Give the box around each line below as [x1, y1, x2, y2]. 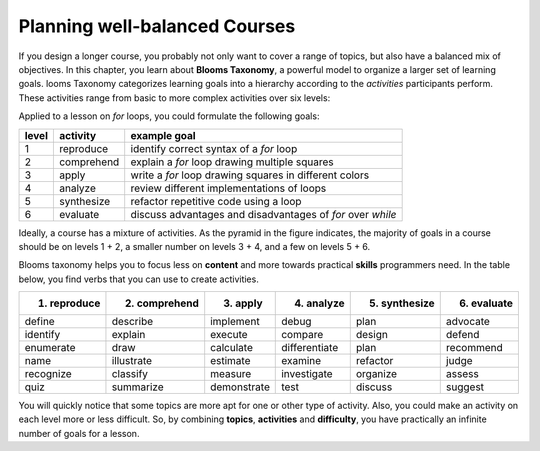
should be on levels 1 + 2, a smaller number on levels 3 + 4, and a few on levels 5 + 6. [18, 240, 371, 252]
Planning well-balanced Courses [18, 15, 296, 37]
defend [445, 328, 480, 342]
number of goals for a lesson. [18, 427, 140, 439]
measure [210, 367, 252, 381]
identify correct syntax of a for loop [130, 141, 298, 155]
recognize [24, 367, 72, 381]
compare [281, 328, 324, 342]
